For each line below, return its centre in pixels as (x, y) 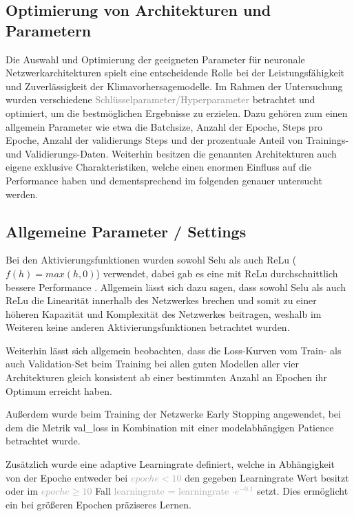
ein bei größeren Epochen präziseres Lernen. (98, 504)
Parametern (49, 30)
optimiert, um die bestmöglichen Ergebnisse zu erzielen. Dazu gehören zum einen (177, 112)
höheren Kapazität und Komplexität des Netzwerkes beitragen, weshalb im (164, 313)
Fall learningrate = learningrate (162, 491)
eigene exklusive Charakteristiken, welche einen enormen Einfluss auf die (158, 167)
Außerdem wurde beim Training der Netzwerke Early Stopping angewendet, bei (173, 414)
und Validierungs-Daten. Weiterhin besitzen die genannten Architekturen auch (171, 153)
